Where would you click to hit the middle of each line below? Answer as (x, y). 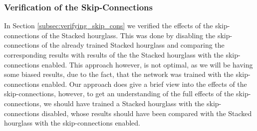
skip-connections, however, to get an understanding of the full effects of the (119, 94)
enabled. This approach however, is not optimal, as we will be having (147, 64)
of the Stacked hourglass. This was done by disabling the (128, 35)
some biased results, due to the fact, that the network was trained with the (119, 74)
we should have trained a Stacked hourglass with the (124, 103)
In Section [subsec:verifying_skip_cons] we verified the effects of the (109, 26)
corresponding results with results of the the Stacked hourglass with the (114, 55)
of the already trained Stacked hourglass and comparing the (133, 45)
